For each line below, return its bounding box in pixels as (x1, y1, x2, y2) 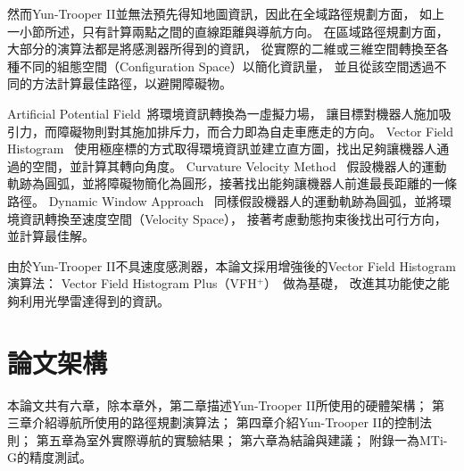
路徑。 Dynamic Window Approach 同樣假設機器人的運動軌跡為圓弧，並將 (7, 191, 440, 210)
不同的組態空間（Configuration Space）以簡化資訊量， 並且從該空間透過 (19, 56, 435, 75)
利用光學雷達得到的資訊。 (19, 291, 170, 310)
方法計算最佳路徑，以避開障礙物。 (31, 74, 232, 93)
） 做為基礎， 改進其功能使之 (264, 274, 437, 293)
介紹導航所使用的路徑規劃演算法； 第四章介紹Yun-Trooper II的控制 (31, 413, 420, 432)
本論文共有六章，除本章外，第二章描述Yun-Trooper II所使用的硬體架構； (7, 395, 428, 414)
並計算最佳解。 (7, 227, 95, 245)
